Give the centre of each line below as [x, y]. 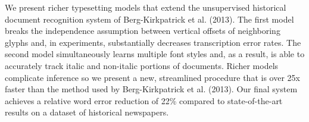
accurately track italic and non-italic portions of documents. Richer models [142, 65]
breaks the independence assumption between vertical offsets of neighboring [143, 31]
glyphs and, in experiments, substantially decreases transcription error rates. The [153, 42]
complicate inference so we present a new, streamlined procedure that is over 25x [152, 77]
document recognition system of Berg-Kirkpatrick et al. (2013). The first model [149, 19]
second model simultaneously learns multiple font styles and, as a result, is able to [155, 54]
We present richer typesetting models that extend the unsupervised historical [146, 7]
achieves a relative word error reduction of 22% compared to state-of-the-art [144, 100]
